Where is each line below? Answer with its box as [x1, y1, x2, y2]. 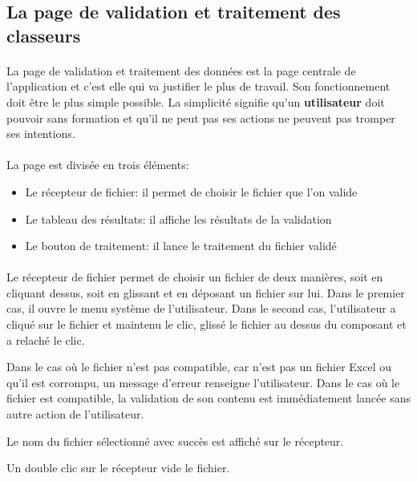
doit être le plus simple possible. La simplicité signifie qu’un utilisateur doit [6, 93, 385, 110]
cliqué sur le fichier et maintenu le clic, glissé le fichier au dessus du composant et [6, 316, 407, 333]
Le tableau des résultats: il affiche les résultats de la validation [25, 210, 332, 227]
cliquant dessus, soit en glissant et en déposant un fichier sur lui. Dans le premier [6, 284, 405, 301]
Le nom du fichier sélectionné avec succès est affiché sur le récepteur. [6, 432, 344, 449]
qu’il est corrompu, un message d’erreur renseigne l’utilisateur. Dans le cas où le [6, 374, 400, 390]
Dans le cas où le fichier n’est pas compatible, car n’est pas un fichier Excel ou [6, 358, 392, 375]
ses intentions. [6, 125, 75, 142]
